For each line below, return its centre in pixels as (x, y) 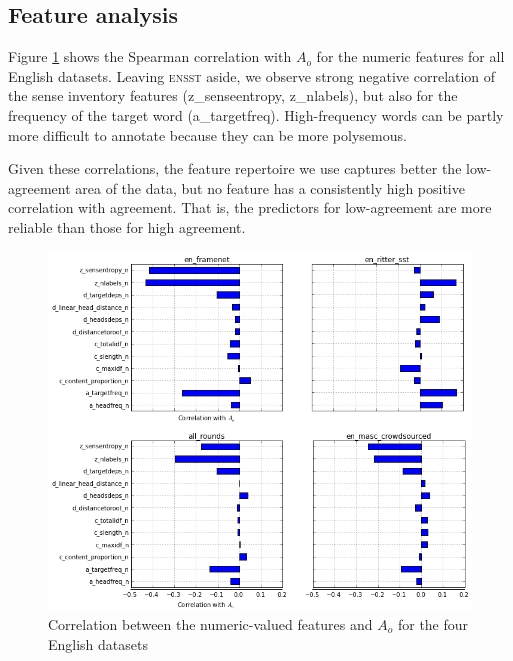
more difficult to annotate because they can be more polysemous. (207, 134)
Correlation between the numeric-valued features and (210, 623)
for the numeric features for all (410, 56)
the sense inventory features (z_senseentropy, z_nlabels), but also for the (233, 95)
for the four (433, 623)
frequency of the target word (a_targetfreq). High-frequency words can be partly (256, 114)
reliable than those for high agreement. (127, 226)
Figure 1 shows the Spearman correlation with (150, 56)
